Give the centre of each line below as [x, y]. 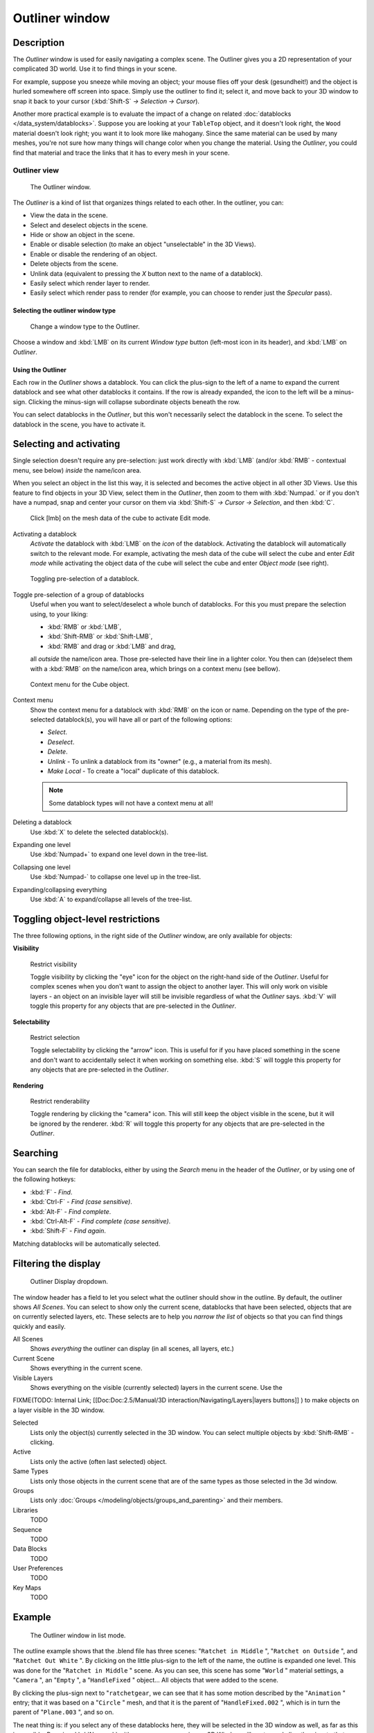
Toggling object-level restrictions [87, 919]
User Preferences [38, 1568]
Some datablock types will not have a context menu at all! [131, 803]
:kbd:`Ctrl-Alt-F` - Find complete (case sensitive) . [100, 1221]
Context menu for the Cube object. [80, 684]
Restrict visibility [54, 964]
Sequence [27, 1529]
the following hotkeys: [44, 1179]
